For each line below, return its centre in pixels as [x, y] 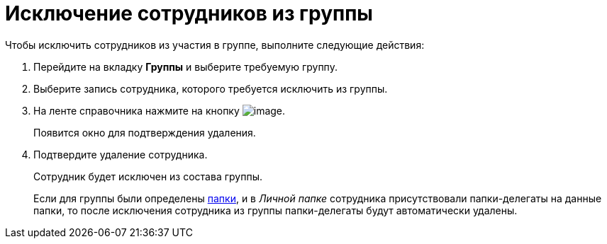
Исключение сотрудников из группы [189, 13]
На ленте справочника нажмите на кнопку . [160, 110]
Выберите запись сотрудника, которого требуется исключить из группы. [211, 88]
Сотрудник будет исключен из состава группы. [148, 176]
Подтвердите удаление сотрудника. [121, 154]
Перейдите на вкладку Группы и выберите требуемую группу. [185, 66]
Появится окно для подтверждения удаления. [145, 132]
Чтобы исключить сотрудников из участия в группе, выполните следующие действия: [215, 45]
